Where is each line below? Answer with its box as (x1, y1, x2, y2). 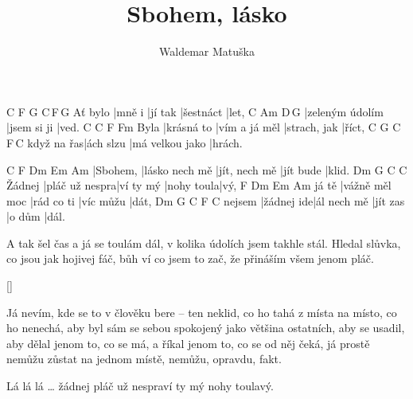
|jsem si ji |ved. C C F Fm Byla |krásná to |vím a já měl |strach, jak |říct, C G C (6, 119, 401, 135)
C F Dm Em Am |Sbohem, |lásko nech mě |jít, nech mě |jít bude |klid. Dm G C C (6, 161, 407, 178)
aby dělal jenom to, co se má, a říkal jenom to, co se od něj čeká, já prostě (6, 334, 370, 351)
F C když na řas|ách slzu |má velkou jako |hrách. (6, 134, 243, 151)
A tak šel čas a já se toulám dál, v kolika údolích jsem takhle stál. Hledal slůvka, (6, 234, 401, 251)
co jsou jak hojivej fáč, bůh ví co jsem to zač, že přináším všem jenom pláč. (6, 250, 374, 267)
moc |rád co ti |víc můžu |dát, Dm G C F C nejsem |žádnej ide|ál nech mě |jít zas (6, 192, 405, 209)
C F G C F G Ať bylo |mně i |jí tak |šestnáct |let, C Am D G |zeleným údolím (6, 103, 384, 119)
